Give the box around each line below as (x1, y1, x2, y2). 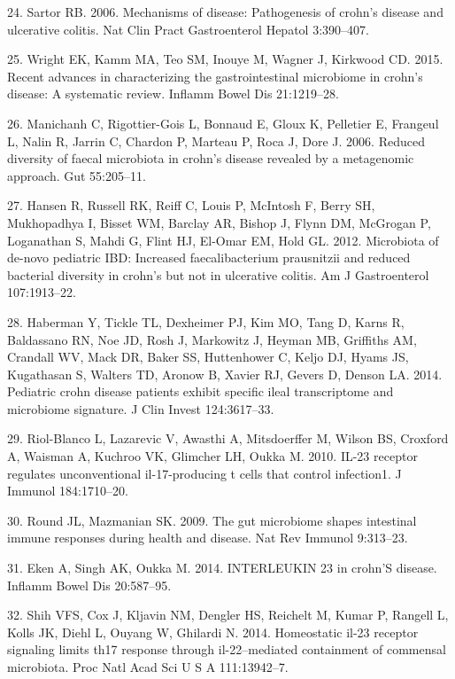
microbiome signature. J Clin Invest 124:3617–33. (7, 399, 274, 418)
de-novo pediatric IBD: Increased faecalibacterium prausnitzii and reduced (7, 248, 411, 267)
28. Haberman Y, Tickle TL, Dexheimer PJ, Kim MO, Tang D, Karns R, (7, 312, 405, 331)
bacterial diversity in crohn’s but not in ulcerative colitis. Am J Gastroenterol (7, 265, 429, 284)
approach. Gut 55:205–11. (7, 166, 146, 184)
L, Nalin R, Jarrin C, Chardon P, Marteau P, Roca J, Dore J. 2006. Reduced (7, 131, 425, 150)
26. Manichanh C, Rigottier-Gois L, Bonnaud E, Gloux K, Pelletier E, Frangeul (7, 113, 439, 132)
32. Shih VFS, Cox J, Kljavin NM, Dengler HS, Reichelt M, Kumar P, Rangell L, (7, 605, 449, 624)
